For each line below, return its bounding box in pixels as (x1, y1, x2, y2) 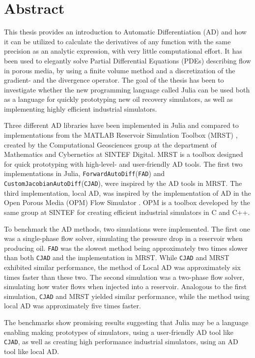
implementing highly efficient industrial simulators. (4, 103, 157, 114)
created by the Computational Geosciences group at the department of (4, 139, 217, 149)
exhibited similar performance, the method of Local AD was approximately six (4, 262, 241, 272)
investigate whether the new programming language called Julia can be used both (4, 84, 250, 94)
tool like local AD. (4, 346, 59, 356)
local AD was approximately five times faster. (4, 300, 141, 311)
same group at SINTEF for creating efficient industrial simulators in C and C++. (4, 207, 250, 217)
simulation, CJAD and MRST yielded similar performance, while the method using (4, 291, 250, 301)
